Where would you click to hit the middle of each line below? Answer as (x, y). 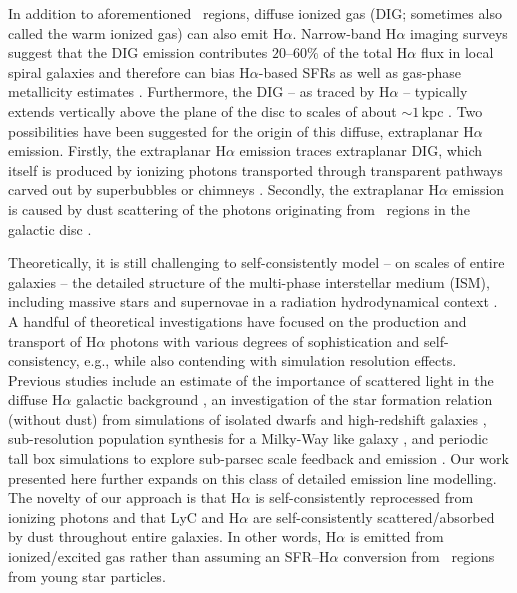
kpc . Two (452, 110)
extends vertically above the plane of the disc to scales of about (202, 110)
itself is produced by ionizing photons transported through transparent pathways (255, 169)
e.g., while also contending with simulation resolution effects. (270, 360)
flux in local (457, 52)
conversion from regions (419, 556)
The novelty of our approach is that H (125, 497)
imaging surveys (459, 32)
